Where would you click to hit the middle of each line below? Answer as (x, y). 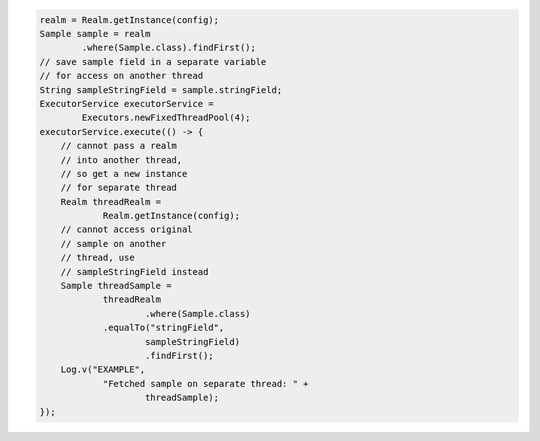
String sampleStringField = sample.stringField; (161, 89)
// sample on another (113, 243)
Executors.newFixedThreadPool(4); (166, 118)
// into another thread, (121, 159)
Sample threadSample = (116, 286)
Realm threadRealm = (111, 201)
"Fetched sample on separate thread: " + (205, 383)
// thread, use (97, 258)
